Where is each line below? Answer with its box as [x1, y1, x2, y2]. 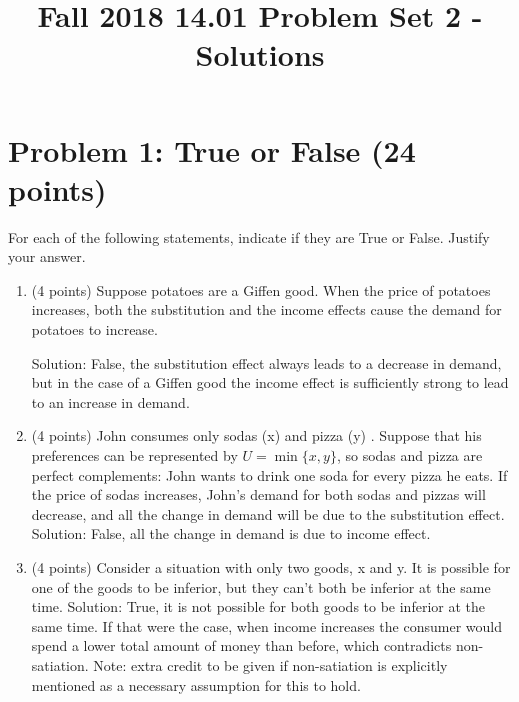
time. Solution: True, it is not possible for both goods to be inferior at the [31, 596, 485, 617]
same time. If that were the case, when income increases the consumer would [31, 615, 502, 636]
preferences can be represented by [31, 445, 238, 466]
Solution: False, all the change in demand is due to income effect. [31, 523, 431, 544]
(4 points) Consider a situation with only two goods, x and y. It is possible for [31, 557, 511, 577]
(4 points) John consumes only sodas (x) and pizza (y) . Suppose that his [31, 425, 482, 446]
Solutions [195, 34, 325, 75]
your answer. [8, 246, 86, 267]
